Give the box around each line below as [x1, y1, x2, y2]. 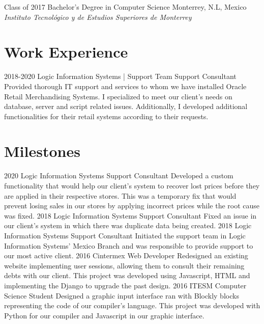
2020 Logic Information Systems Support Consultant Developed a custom [4, 170, 233, 181]
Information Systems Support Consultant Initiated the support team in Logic [4, 230, 246, 240]
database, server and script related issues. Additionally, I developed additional [4, 101, 248, 112]
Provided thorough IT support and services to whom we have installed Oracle [4, 80, 247, 91]
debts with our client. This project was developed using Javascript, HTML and [4, 270, 250, 281]
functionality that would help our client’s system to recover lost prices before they [4, 180, 260, 191]
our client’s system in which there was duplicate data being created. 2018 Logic [4, 220, 252, 231]
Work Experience [4, 41, 128, 62]
